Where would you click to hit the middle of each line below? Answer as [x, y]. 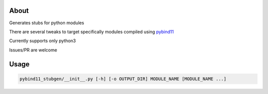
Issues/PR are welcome [33, 50]
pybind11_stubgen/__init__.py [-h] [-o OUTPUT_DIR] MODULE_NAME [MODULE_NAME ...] [123, 79]
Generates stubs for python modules [47, 23]
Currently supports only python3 [43, 41]
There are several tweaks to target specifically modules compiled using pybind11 [91, 32]
